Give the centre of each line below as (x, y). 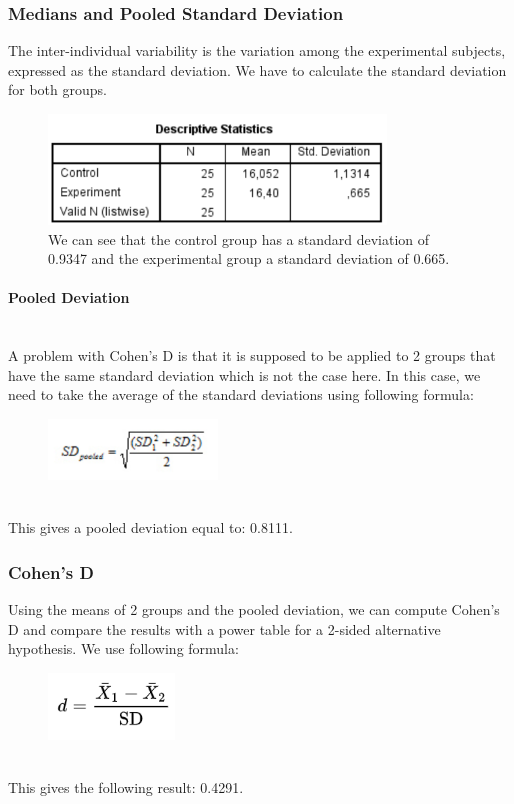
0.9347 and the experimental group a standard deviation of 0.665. (249, 258)
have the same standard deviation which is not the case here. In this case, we (244, 374)
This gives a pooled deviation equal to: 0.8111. (150, 527)
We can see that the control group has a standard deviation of (239, 238)
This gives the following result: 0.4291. (126, 787)
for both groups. (57, 89)
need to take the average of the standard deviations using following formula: (241, 394)
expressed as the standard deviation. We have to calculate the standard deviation (257, 69)
